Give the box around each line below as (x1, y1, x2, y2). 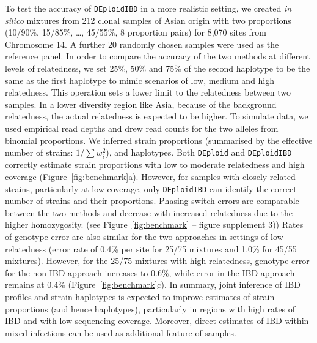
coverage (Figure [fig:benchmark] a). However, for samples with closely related (5, 170, 296, 183)
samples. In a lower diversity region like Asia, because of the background (5, 97, 277, 110)
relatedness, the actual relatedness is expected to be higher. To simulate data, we (5, 110, 308, 123)
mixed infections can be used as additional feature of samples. (5, 326, 236, 339)
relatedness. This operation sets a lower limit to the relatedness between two (5, 86, 291, 99)
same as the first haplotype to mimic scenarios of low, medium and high (5, 73, 275, 86)
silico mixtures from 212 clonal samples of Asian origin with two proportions (5, 13, 291, 26)
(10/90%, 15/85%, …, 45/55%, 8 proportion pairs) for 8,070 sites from (5, 26, 266, 39)
